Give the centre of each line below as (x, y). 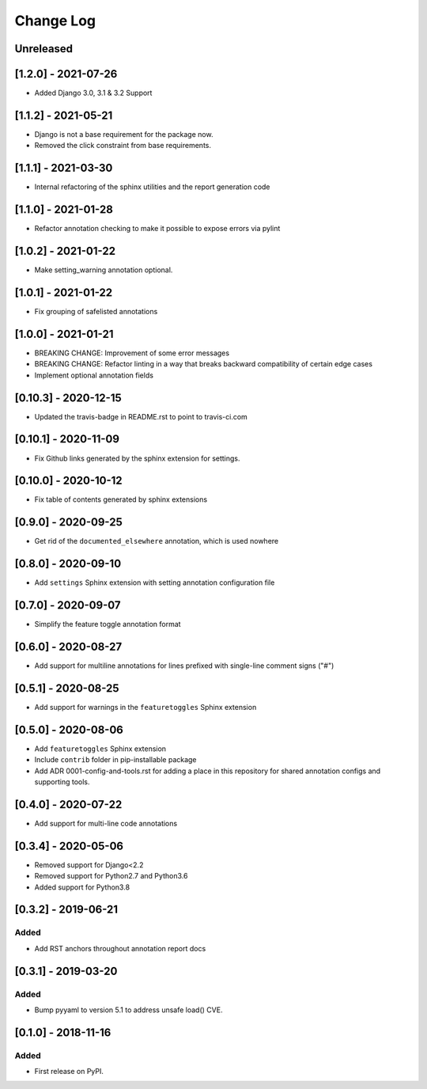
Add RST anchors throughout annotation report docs (120, 948)
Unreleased (44, 49)
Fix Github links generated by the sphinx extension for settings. (137, 458)
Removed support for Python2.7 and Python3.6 (111, 876)
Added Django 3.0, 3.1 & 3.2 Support (93, 93)
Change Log (55, 21)
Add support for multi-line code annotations (106, 823)
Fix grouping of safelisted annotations (96, 311)
